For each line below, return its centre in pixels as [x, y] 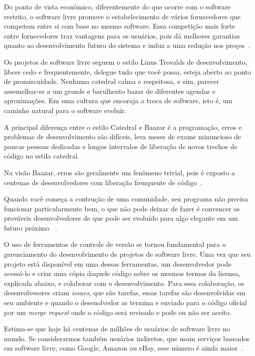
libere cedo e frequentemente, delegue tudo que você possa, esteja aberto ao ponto [127, 71]
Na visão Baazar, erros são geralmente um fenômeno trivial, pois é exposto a [120, 172]
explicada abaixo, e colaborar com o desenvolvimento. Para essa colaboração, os [124, 283]
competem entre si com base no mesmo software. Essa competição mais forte [120, 26]
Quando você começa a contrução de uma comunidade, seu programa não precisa [126, 199]
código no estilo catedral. [42, 156]
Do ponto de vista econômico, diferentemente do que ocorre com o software [117, 6]
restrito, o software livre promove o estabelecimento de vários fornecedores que [122, 16]
